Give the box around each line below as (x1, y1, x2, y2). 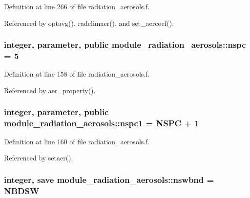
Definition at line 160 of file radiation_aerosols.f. (4, 136, 150, 146)
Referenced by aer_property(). (4, 85, 96, 95)
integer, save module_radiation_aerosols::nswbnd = (4, 173, 214, 185)
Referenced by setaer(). (4, 153, 73, 163)
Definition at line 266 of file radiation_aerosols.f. (4, 1, 150, 11)
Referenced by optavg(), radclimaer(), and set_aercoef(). (4, 18, 174, 28)
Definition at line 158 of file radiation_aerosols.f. (4, 69, 150, 79)
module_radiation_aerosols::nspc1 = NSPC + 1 (4, 117, 199, 129)
